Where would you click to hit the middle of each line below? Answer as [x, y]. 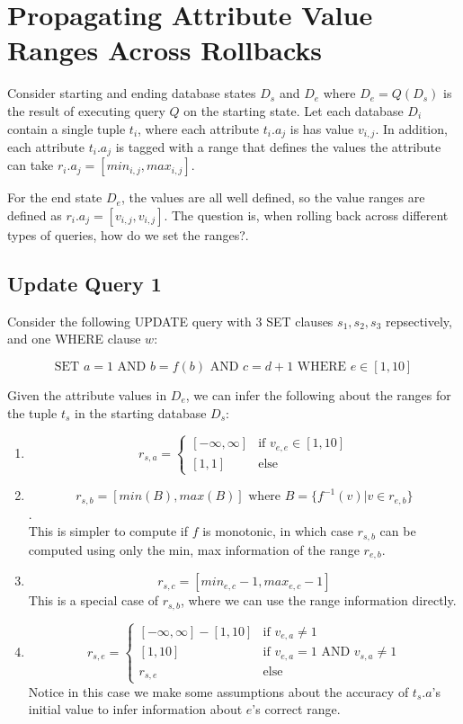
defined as [35, 215]
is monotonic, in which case [278, 531]
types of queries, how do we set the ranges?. [128, 235]
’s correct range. [296, 709]
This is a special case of [93, 600]
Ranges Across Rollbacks [165, 50]
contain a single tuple [67, 128]
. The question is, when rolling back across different [306, 215]
